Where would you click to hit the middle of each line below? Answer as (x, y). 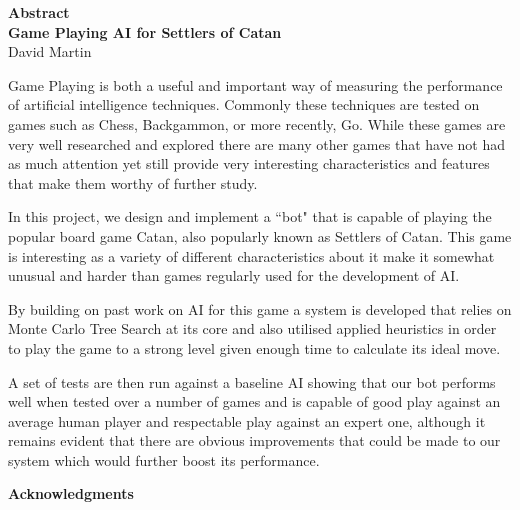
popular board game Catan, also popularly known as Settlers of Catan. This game (260, 235)
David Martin (50, 51)
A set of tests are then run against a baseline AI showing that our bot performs (252, 381)
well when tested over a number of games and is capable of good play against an (254, 401)
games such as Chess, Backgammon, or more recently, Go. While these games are (257, 123)
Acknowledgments (71, 493)
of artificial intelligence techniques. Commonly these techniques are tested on (244, 104)
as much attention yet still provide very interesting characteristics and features (249, 163)
